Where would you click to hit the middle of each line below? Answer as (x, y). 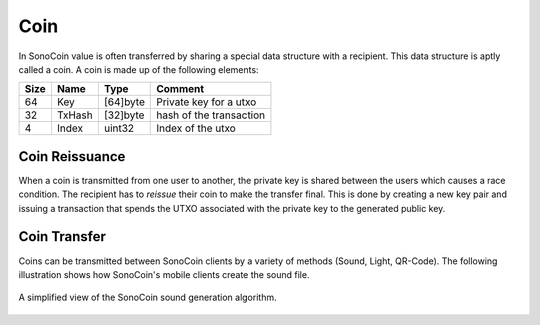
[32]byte (124, 115)
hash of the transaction (211, 115)
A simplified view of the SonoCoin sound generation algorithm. (147, 297)
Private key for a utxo (206, 102)
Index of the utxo (196, 128)
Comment (180, 89)
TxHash (75, 115)
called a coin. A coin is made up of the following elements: (138, 69)
